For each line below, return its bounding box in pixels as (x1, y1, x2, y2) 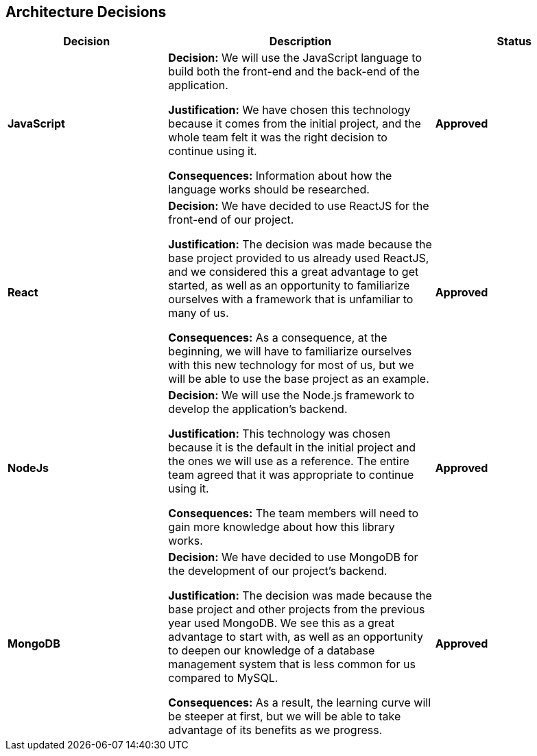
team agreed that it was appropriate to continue (168, 468, 414, 482)
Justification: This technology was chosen (168, 427, 391, 441)
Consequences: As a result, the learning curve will (168, 696, 431, 710)
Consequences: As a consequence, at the (168, 331, 387, 345)
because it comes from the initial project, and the (168, 117, 421, 131)
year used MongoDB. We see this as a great (168, 616, 395, 630)
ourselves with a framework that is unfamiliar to (168, 292, 414, 307)
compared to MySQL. (168, 671, 278, 685)
